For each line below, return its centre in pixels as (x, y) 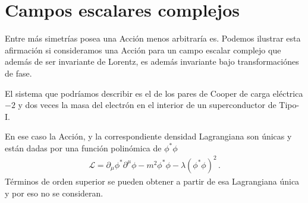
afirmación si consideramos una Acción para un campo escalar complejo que (143, 50)
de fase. (18, 73)
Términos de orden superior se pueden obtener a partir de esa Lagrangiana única (152, 181)
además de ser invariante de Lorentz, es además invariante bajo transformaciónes (152, 61)
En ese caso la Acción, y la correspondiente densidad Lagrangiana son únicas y (148, 136)
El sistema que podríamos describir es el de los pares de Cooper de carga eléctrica (154, 93)
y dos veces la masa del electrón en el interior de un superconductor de (147, 105)
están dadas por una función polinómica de (83, 148)
